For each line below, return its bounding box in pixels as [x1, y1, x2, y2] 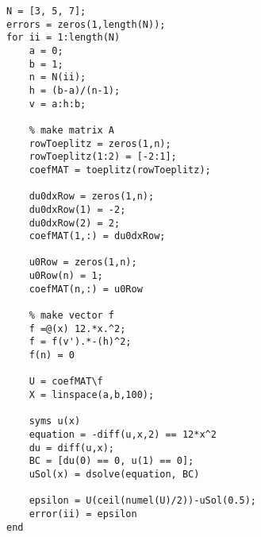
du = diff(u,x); [29, 442, 115, 454]
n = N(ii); [29, 71, 86, 83]
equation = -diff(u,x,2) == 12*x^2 [29, 429, 217, 440]
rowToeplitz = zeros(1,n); [29, 137, 171, 149]
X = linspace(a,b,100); [29, 389, 155, 401]
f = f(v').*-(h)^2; [29, 336, 132, 348]
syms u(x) [29, 415, 81, 427]
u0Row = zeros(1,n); [29, 257, 137, 268]
